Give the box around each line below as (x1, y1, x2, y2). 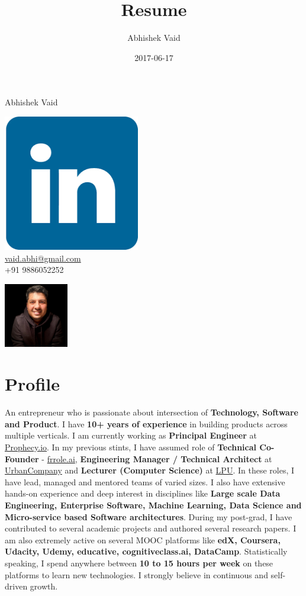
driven (5, 580, 28, 592)
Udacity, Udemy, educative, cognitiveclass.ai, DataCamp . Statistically (5, 545, 288, 558)
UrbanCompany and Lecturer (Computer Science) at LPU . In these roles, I (5, 464, 295, 476)
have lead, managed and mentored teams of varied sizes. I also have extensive (5, 475, 285, 488)
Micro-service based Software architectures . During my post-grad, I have (5, 510, 292, 523)
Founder (5, 452, 39, 465)
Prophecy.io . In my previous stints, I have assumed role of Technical (5, 441, 256, 453)
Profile (5, 372, 60, 396)
